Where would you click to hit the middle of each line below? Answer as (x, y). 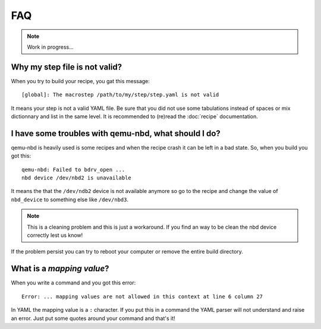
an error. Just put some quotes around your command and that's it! (93, 318)
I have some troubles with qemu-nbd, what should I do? (116, 133)
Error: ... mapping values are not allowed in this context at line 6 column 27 (142, 296)
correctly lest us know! (55, 235)
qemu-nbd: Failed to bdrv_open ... (73, 170)
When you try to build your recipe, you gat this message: (80, 81)
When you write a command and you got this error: (73, 283)
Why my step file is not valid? (66, 67)
